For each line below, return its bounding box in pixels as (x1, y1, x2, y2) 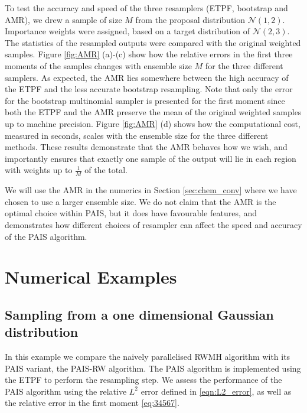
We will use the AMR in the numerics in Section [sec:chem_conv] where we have (5, 184, 297, 196)
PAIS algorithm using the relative (5, 385, 127, 397)
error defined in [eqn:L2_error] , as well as (141, 385, 292, 397)
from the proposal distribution (135, 13, 246, 25)
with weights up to (5, 164, 73, 176)
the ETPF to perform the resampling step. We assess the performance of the (5, 373, 282, 386)
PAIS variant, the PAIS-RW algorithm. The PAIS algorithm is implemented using (5, 362, 301, 374)
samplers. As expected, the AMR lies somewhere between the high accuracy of (5, 71, 289, 83)
